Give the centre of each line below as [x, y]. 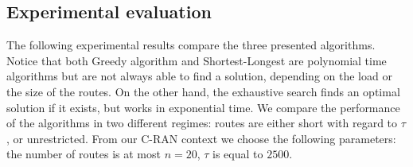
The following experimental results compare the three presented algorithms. [191, 45]
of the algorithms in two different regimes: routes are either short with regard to [202, 123]
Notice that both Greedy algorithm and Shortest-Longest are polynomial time [197, 60]
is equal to [238, 154]
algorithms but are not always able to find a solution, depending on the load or [199, 76]
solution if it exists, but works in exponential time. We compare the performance [203, 107]
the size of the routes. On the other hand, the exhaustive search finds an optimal [203, 91]
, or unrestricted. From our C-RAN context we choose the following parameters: [201, 138]
